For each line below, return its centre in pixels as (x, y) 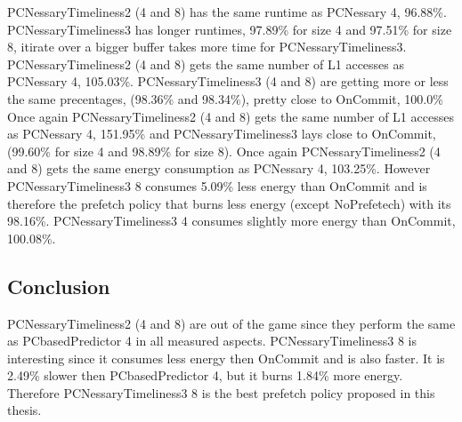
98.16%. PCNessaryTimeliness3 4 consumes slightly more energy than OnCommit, (231, 221)
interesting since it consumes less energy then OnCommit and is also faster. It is (226, 358)
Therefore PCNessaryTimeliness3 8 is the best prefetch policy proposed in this (221, 392)
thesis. (24, 410)
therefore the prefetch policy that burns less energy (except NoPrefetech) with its (229, 203)
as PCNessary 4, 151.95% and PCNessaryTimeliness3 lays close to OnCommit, (222, 134)
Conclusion (59, 286)
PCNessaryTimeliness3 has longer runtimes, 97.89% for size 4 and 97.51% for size (230, 29)
